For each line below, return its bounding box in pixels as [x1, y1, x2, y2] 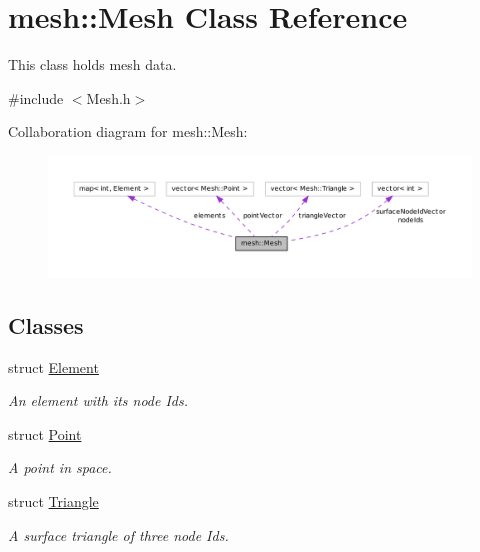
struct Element [8, 356, 99, 377]
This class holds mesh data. [8, 54, 177, 75]
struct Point [8, 423, 82, 444]
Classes [8, 309, 84, 340]
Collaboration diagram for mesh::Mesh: [8, 121, 248, 142]
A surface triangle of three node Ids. [8, 524, 229, 545]
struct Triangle [8, 490, 99, 511]
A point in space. [8, 457, 112, 478]
